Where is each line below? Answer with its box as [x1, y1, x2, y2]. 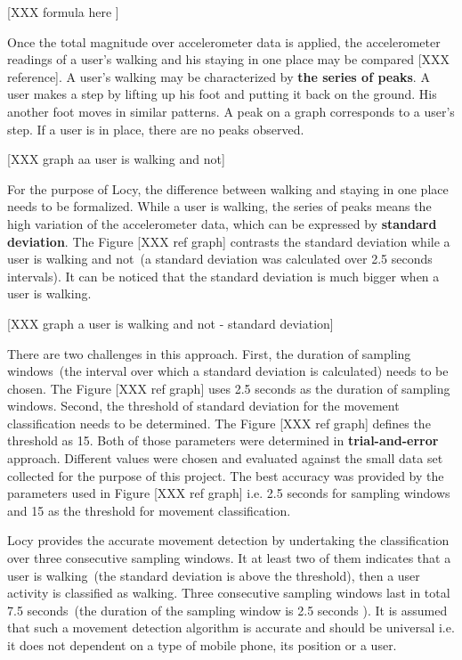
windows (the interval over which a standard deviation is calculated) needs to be [7, 362, 449, 380]
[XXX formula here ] [7, 3, 119, 20]
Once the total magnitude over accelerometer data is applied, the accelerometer [7, 32, 441, 51]
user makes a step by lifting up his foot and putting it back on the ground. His [7, 85, 437, 103]
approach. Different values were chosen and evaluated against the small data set [7, 449, 443, 468]
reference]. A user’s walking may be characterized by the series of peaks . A [7, 67, 430, 86]
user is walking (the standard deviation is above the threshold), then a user [7, 566, 420, 584]
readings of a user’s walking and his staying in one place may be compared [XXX [7, 50, 450, 69]
